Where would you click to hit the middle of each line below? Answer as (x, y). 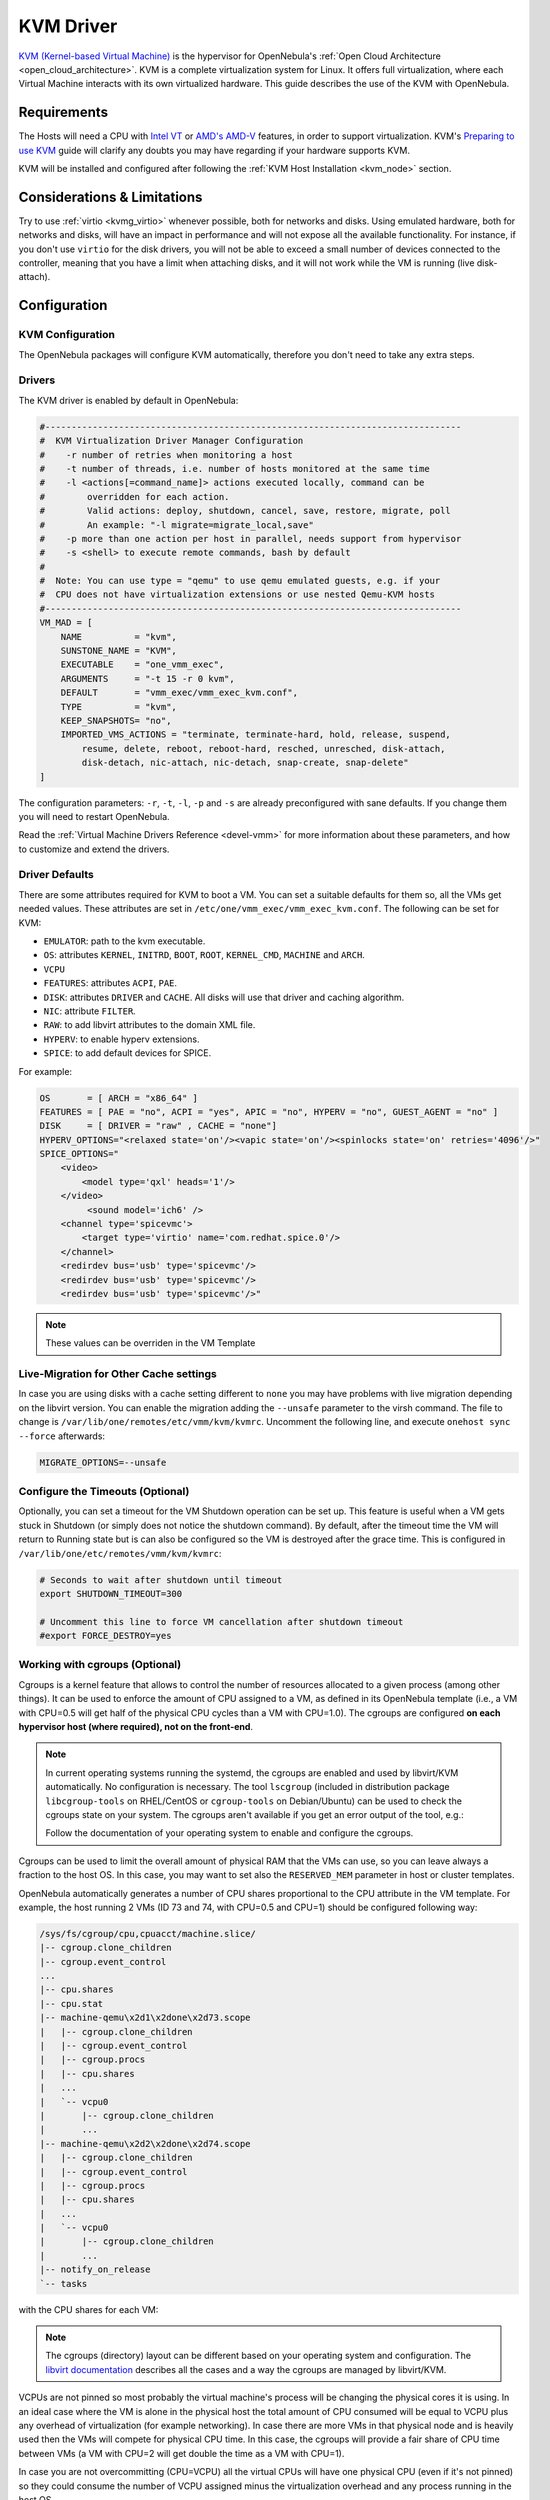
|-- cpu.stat (71, 2003)
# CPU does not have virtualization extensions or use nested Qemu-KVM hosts (237, 594)
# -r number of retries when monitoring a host (166, 454)
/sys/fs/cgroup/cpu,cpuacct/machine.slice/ (148, 1933)
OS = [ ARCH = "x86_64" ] (119, 1098)
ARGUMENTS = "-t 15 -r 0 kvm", (147, 678)
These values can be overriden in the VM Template (150, 1343)
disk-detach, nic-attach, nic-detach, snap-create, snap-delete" (245, 763)
